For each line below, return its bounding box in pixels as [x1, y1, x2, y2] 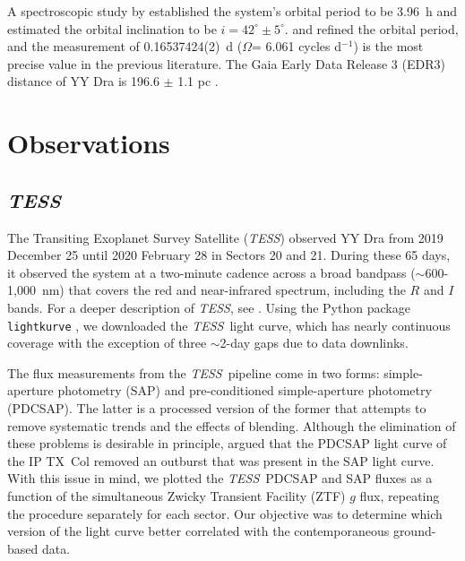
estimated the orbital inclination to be [7, 19, 217, 38]
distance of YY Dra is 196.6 [7, 72, 159, 91]
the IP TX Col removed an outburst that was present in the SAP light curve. [7, 451, 435, 470]
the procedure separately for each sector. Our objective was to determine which [7, 504, 443, 522]
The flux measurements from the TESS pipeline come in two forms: [7, 363, 380, 382]
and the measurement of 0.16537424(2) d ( [7, 37, 243, 56]
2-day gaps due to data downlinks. [220, 333, 409, 352]
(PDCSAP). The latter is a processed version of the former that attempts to [7, 398, 426, 417]
